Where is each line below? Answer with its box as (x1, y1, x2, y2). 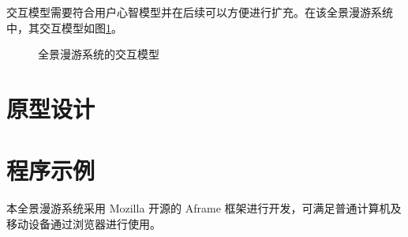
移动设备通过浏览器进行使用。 (6, 215, 161, 231)
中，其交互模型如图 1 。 (6, 19, 122, 36)
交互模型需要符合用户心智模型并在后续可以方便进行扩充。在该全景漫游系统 (6, 4, 393, 20)
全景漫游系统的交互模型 (38, 46, 159, 62)
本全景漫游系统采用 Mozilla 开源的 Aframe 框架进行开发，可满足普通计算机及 (6, 200, 402, 216)
